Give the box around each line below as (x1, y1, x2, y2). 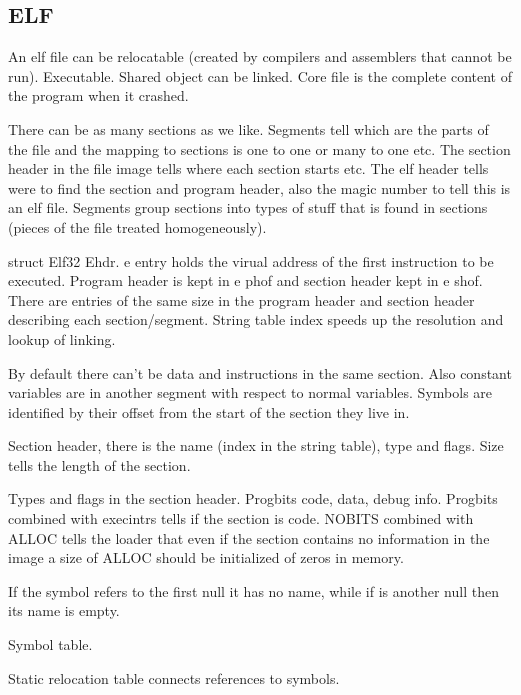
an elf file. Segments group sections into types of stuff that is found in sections (8, 197, 488, 218)
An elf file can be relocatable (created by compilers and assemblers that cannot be (8, 46, 512, 67)
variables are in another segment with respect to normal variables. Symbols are (8, 382, 493, 403)
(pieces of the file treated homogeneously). (8, 216, 267, 237)
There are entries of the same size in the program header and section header (8, 289, 475, 310)
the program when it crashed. (8, 85, 189, 106)
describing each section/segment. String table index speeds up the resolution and (8, 309, 504, 330)
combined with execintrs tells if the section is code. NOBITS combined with (8, 508, 474, 529)
